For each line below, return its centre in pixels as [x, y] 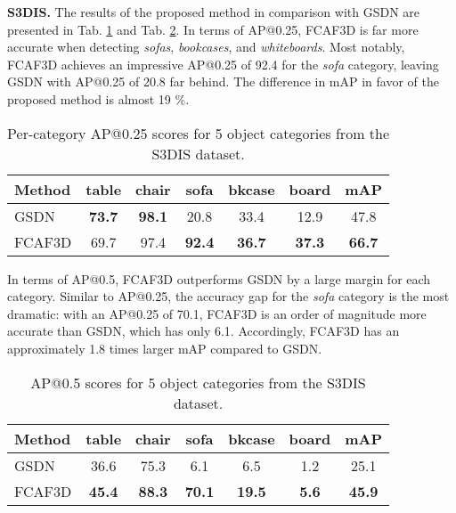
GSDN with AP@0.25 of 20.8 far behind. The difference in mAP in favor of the [224, 81]
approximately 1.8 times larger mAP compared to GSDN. [165, 348]
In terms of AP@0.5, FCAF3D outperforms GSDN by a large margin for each [219, 278]
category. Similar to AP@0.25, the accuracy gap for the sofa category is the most [228, 296]
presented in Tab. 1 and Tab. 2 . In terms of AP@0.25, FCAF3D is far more [213, 29]
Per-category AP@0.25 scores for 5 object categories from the [199, 133]
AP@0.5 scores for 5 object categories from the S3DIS [198, 382]
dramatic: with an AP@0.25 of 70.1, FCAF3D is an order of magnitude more [217, 313]
